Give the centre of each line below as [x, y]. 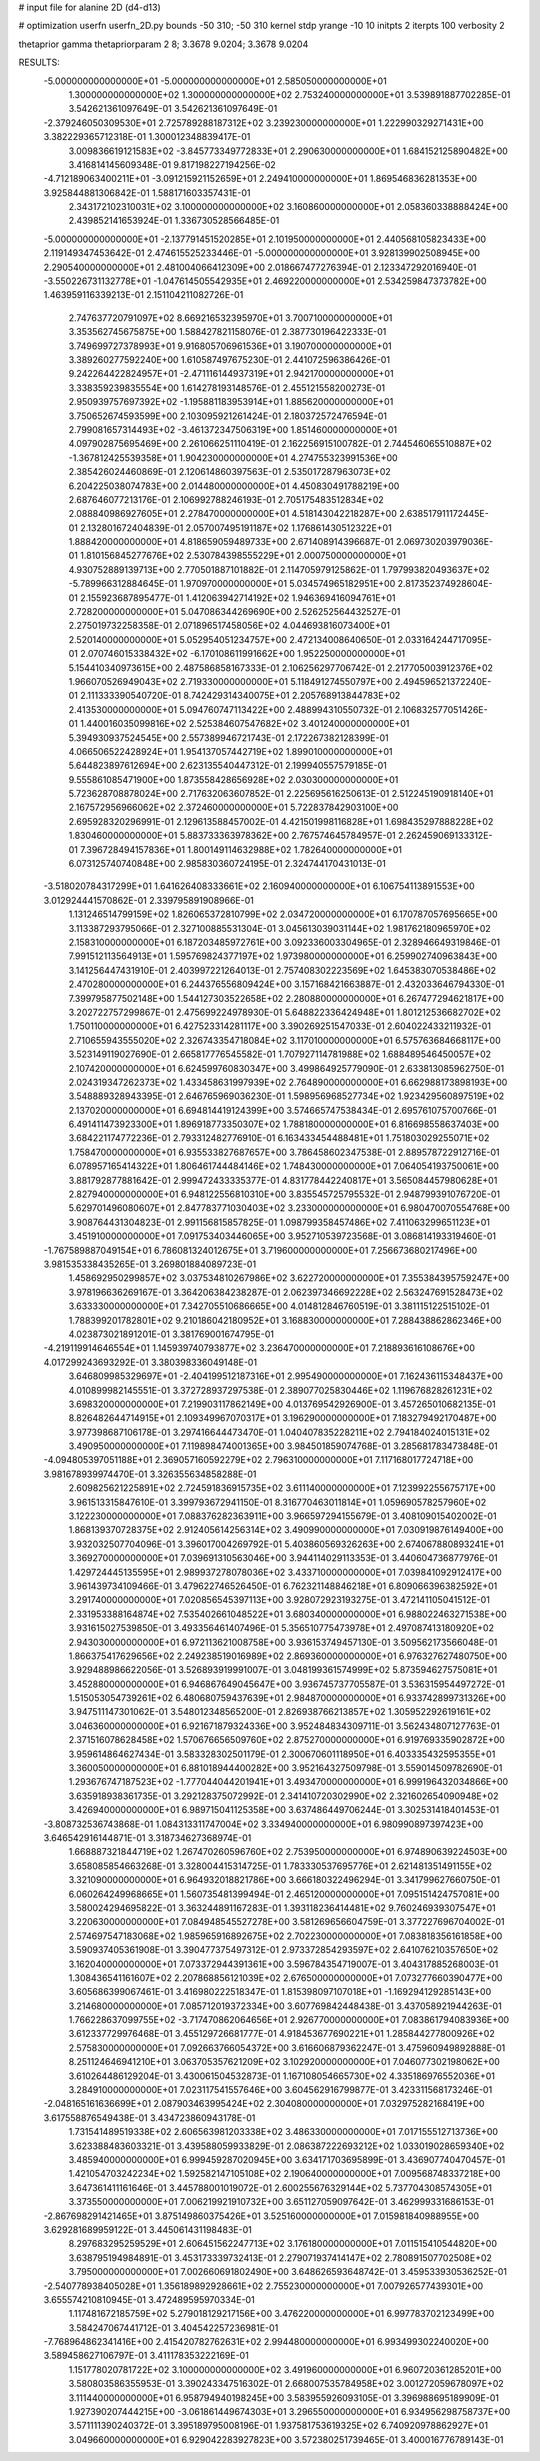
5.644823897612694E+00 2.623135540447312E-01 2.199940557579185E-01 [227, 766]
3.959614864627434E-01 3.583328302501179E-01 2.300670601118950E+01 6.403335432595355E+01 [282, 1754]
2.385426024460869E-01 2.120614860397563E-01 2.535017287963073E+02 [230, 472]
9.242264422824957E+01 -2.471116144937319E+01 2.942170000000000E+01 [231, 374]
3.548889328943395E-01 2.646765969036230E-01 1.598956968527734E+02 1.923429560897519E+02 [286, 1096]
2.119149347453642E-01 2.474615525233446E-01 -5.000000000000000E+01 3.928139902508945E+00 [261, 253]
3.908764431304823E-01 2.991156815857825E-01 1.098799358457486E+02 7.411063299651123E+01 [279, 1222]
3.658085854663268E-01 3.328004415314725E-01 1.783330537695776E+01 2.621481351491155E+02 [280, 1866]
